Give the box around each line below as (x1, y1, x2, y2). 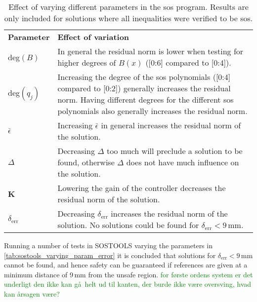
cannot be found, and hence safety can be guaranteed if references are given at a (4, 260, 248, 270)
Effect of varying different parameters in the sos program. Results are (8, 1, 249, 12)
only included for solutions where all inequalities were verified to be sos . (4, 12, 253, 24)
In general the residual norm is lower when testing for (57, 45, 244, 57)
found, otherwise (57, 156, 115, 168)
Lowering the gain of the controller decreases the (57, 182, 226, 193)
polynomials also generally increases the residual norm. (57, 105, 248, 116)
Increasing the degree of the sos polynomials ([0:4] (57, 71, 231, 82)
